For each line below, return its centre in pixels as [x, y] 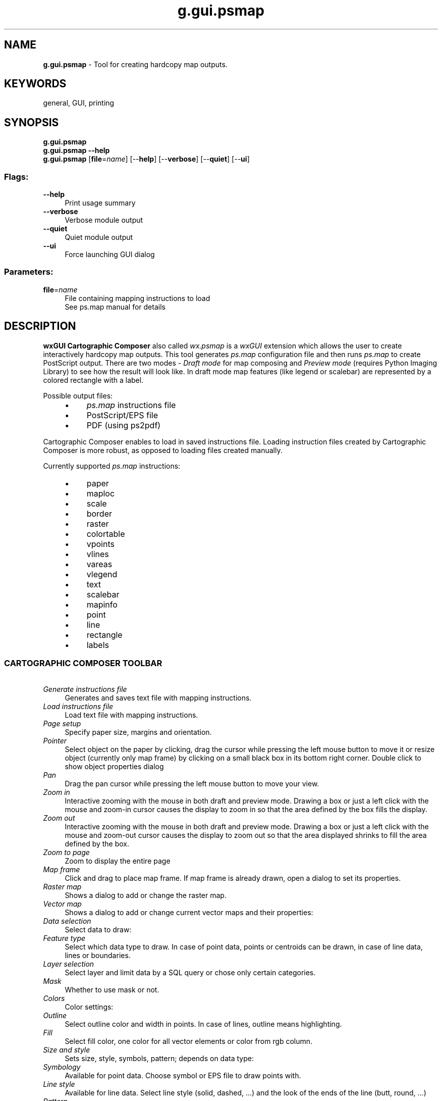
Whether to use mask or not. [112, 990]
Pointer [55, 741]
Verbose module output [104, 220]
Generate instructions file [85, 689]
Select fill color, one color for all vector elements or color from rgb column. [189, 1041]
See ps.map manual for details [115, 307]
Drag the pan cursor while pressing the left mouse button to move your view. [192, 784]
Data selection [67, 921]
